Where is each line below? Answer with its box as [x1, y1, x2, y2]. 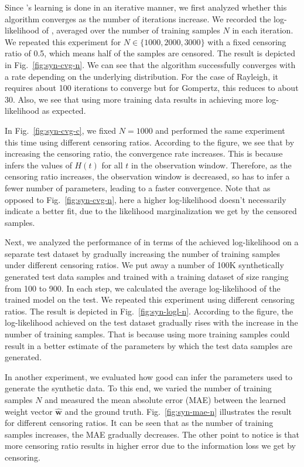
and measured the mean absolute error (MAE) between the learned [45, 394, 286, 405]
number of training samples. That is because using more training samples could [5, 328, 290, 340]
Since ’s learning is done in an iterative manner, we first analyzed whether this [5, 1, 287, 13]
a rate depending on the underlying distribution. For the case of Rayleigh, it [5, 70, 279, 82]
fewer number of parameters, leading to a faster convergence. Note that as [5, 181, 271, 194]
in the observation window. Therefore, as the [131, 158, 292, 171]
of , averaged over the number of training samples [42, 24, 220, 36]
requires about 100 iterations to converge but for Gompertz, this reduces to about [5, 82, 299, 94]
